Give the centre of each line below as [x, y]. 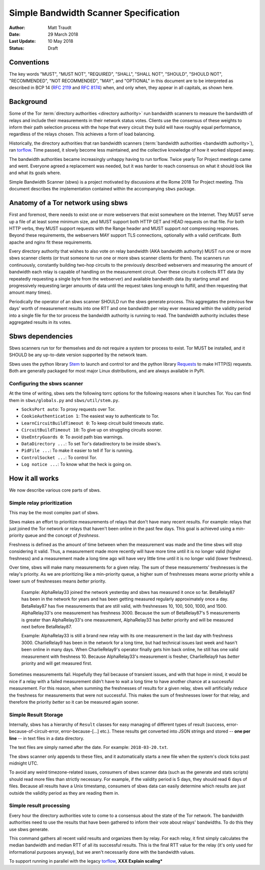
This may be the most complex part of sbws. [54, 513]
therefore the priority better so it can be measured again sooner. [74, 702]
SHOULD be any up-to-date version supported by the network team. [78, 355]
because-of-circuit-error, [34, 731]
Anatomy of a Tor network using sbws [68, 203]
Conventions [29, 62]
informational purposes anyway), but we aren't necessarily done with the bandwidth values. [102, 852]
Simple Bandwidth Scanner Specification [94, 13]
